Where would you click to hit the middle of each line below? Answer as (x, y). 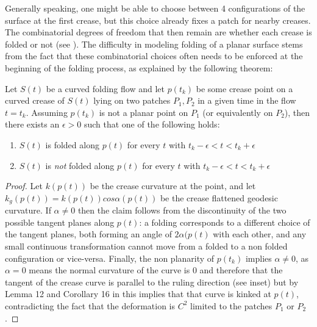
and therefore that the (241, 270)
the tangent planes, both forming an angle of (88, 234)
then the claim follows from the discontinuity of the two (182, 210)
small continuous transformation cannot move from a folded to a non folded (146, 246)
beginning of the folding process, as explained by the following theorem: (139, 67)
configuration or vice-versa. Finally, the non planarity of (110, 258)
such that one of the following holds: (152, 124)
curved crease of (35, 100)
